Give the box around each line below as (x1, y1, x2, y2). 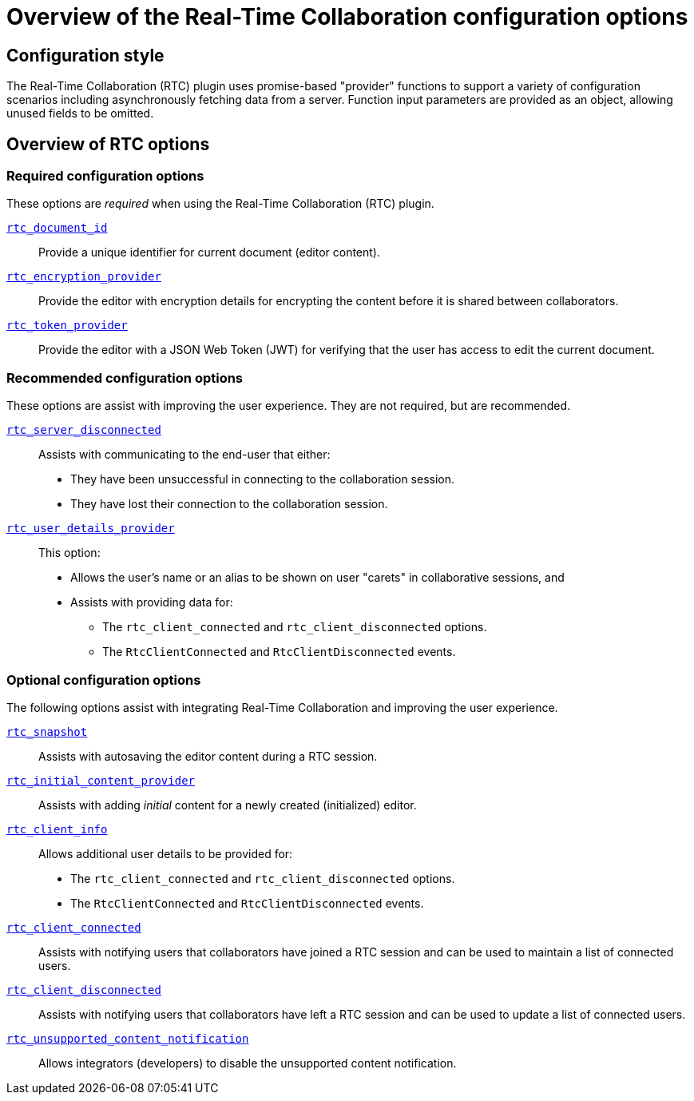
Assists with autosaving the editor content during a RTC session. (38, 749, 378, 763)
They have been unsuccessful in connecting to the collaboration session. (70, 472, 455, 487)
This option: (38, 546, 101, 560)
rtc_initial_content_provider (6, 773, 196, 787)
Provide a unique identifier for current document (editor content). (38, 245, 380, 260)
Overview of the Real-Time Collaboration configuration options (6, 3, 688, 30)
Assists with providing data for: (70, 595, 233, 610)
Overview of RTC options (6, 133, 210, 154)
